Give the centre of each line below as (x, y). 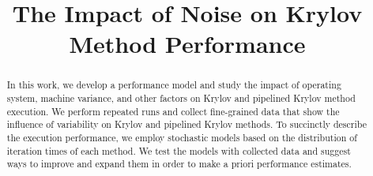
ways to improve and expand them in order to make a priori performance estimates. (179, 164)
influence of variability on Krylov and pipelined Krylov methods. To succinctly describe (186, 124)
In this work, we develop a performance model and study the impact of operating (174, 85)
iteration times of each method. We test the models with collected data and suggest (179, 150)
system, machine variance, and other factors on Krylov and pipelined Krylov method (181, 98)
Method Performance (187, 44)
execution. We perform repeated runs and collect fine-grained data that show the (173, 111)
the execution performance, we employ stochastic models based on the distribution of (182, 137)
